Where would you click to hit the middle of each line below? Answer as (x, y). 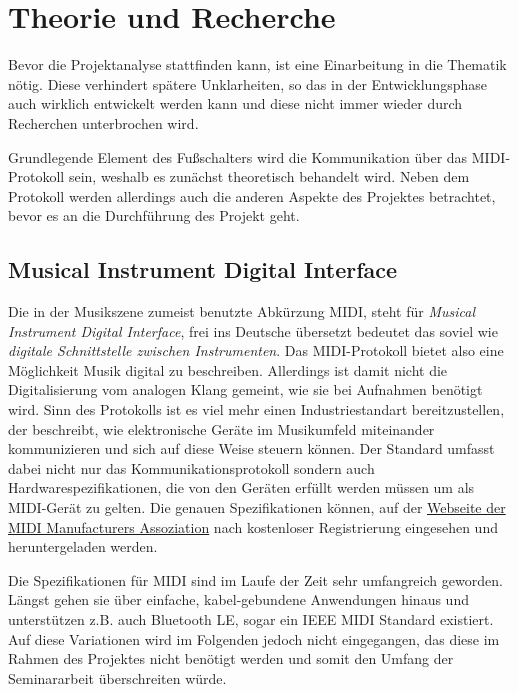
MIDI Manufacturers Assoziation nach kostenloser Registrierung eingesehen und (253, 526)
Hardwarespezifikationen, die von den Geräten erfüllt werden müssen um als (241, 487)
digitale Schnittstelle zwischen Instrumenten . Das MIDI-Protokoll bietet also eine (256, 350)
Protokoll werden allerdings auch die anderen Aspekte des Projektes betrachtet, (252, 195)
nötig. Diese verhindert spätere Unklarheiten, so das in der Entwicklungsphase (248, 83)
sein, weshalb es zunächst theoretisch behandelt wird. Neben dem (269, 176)
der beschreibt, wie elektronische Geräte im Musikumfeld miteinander (221, 428)
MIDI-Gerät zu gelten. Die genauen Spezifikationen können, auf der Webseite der (257, 507)
